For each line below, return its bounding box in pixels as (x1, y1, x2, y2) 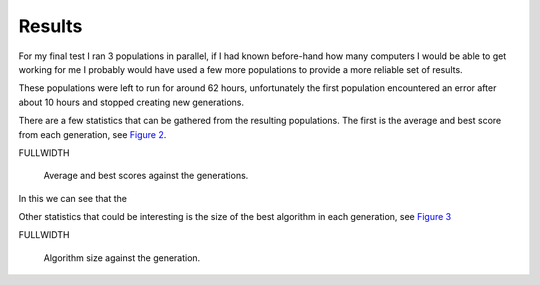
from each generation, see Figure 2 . (18, 128, 167, 140)
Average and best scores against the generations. (43, 170, 249, 182)
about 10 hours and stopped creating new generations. (18, 96, 245, 108)
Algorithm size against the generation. (43, 251, 201, 264)
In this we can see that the (18, 192, 127, 204)
